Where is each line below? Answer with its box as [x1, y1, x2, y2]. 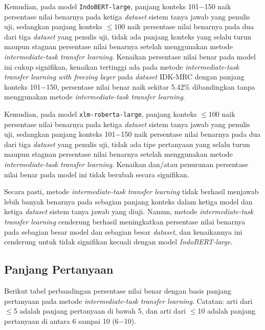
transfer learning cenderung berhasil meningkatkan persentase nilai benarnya [4, 216, 246, 226]
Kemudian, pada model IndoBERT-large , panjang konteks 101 [4, 1, 199, 11]
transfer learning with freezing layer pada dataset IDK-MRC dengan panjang [4, 71, 245, 82]
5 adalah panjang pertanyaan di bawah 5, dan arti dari [13, 305, 186, 316]
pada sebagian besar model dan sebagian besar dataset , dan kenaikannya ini [4, 226, 242, 237]
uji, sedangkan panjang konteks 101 [4, 129, 116, 139]
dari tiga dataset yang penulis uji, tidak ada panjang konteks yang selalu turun [4, 31, 252, 42]
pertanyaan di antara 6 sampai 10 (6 [4, 315, 119, 326]
